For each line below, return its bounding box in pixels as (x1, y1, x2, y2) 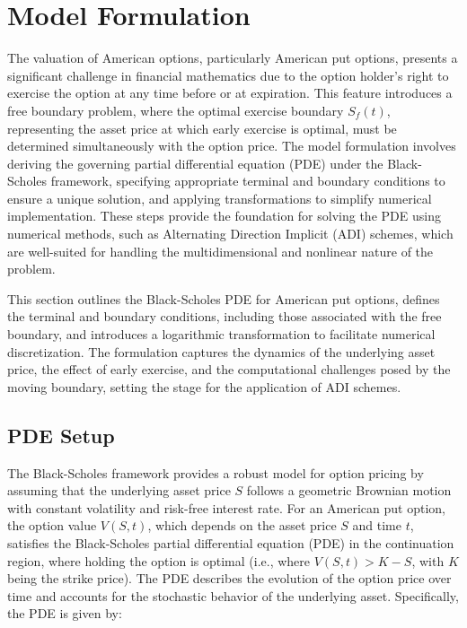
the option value (7, 516, 97, 535)
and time (352, 516, 401, 535)
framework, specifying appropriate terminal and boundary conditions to (50, 171, 445, 190)
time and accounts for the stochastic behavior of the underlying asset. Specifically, (7, 586, 459, 605)
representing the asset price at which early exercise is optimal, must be (7, 118, 397, 137)
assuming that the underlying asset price (7, 481, 231, 500)
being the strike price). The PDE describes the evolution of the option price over (7, 569, 452, 588)
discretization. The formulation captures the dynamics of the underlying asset (7, 342, 436, 361)
